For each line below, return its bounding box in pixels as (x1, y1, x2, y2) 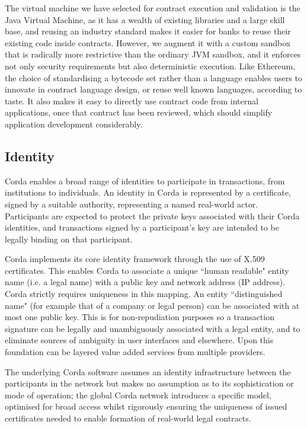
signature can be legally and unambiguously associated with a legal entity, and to (5, 322, 300, 334)
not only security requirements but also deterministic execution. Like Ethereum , (5, 59, 296, 72)
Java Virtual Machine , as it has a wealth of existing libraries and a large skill (5, 13, 285, 25)
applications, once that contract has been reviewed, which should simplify (5, 106, 273, 119)
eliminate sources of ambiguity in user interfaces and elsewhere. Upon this (5, 334, 274, 346)
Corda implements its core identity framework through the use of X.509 (5, 253, 265, 265)
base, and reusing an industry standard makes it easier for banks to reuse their (5, 25, 291, 37)
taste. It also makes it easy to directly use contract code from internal (5, 94, 258, 107)
